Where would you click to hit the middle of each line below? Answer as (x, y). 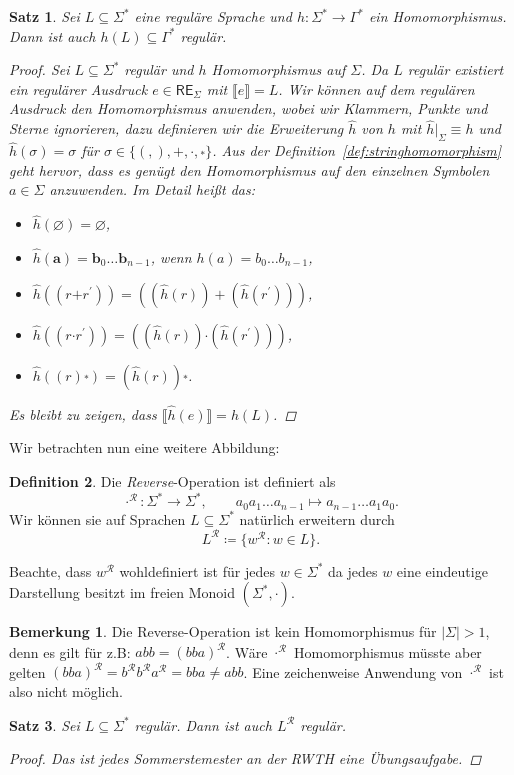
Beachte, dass (50, 570)
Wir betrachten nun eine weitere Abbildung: (144, 447)
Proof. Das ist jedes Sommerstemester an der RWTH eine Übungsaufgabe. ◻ (245, 758)
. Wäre (247, 651)
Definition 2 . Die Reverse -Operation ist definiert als (172, 481)
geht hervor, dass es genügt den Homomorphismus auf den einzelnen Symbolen (249, 169)
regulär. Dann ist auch (203, 724)
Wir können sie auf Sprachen (97, 518)
